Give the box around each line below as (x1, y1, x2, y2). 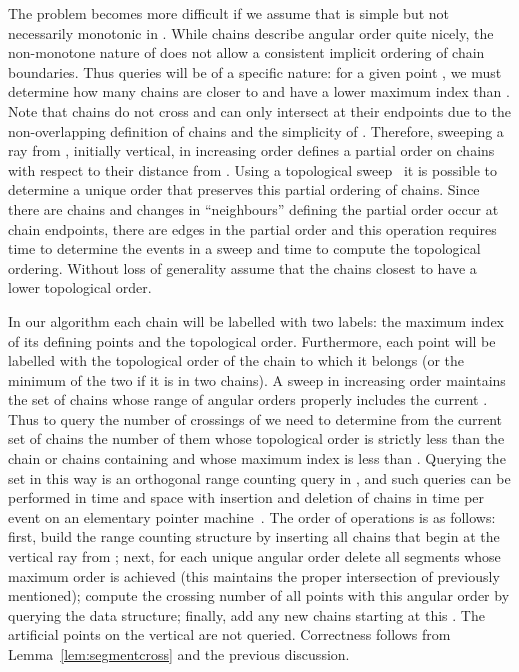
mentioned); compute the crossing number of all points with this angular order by (8, 585, 510, 606)
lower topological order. (8, 277, 152, 298)
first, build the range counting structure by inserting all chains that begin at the (8, 526, 500, 547)
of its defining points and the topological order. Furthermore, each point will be (8, 330, 496, 351)
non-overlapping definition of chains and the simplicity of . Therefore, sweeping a (8, 120, 504, 141)
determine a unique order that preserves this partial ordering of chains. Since (8, 179, 480, 200)
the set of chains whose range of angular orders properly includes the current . (8, 389, 488, 410)
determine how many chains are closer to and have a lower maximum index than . (8, 81, 510, 102)
